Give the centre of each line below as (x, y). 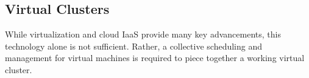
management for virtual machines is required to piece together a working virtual (155, 58)
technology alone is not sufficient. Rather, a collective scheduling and (134, 46)
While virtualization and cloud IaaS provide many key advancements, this (143, 34)
